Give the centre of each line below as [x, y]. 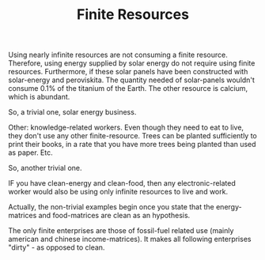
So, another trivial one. [45, 168]
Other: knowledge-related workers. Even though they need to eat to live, [126, 127]
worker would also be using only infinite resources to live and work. [118, 192]
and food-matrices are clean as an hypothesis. [114, 216]
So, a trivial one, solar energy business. [72, 112]
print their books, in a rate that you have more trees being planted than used [132, 145]
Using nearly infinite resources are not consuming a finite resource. [118, 55]
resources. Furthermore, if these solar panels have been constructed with [128, 72]
